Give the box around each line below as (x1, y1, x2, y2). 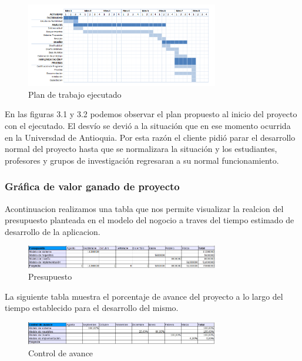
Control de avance (28, 347, 93, 359)
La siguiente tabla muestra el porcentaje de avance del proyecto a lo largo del (5, 290, 283, 302)
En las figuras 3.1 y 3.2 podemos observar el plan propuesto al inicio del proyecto (5, 108, 297, 120)
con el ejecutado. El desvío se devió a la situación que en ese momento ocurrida (5, 119, 291, 131)
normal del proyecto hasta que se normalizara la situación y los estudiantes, (5, 143, 277, 155)
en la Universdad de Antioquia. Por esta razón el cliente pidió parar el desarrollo (5, 131, 296, 143)
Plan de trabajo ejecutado (28, 88, 122, 100)
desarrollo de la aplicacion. (5, 225, 100, 237)
